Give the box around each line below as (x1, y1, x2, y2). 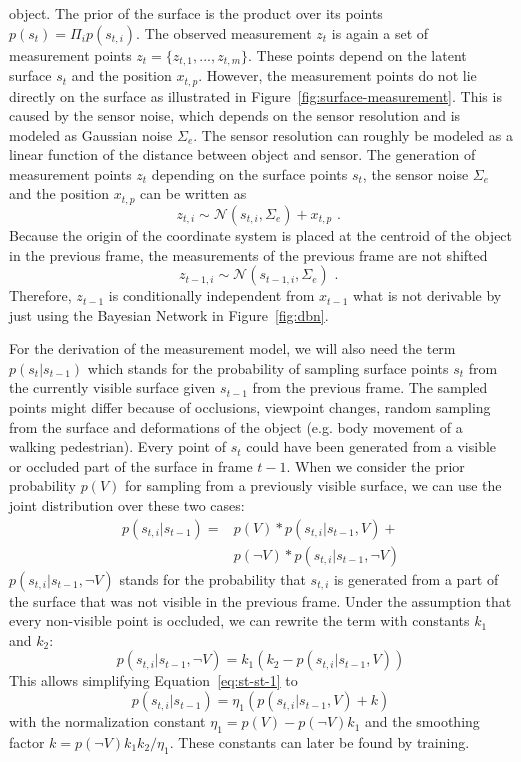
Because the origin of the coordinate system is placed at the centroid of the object (9, 224, 513, 245)
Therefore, (9, 285, 72, 306)
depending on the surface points (151, 163, 348, 184)
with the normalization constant (9, 711, 206, 732)
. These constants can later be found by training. (169, 731, 470, 752)
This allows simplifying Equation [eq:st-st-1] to (9, 670, 298, 691)
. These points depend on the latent (248, 44, 467, 65)
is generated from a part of (333, 568, 499, 589)
